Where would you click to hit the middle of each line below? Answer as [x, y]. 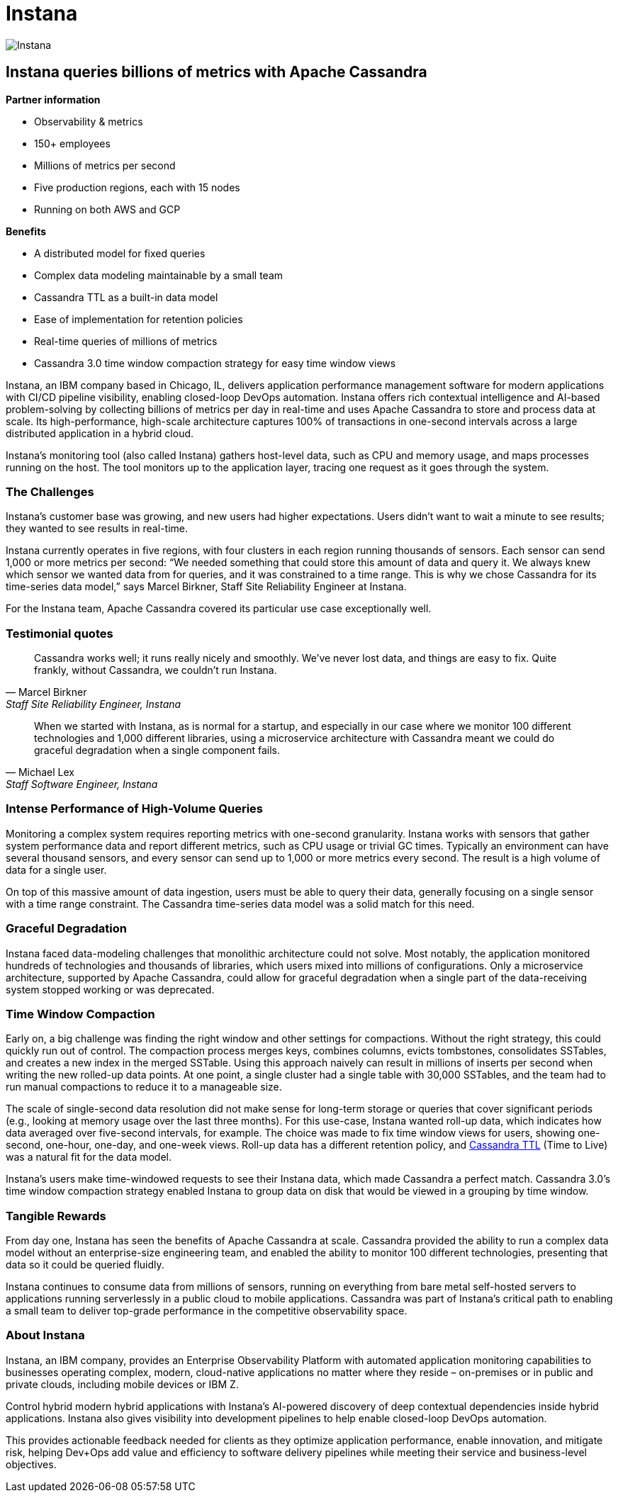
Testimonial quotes [60, 633]
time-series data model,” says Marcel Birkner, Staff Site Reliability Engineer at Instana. [206, 587]
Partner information [53, 99]
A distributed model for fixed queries [120, 253]
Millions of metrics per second [105, 165]
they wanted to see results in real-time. [97, 529]
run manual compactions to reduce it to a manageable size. [144, 1087]
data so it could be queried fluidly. [85, 1265]
